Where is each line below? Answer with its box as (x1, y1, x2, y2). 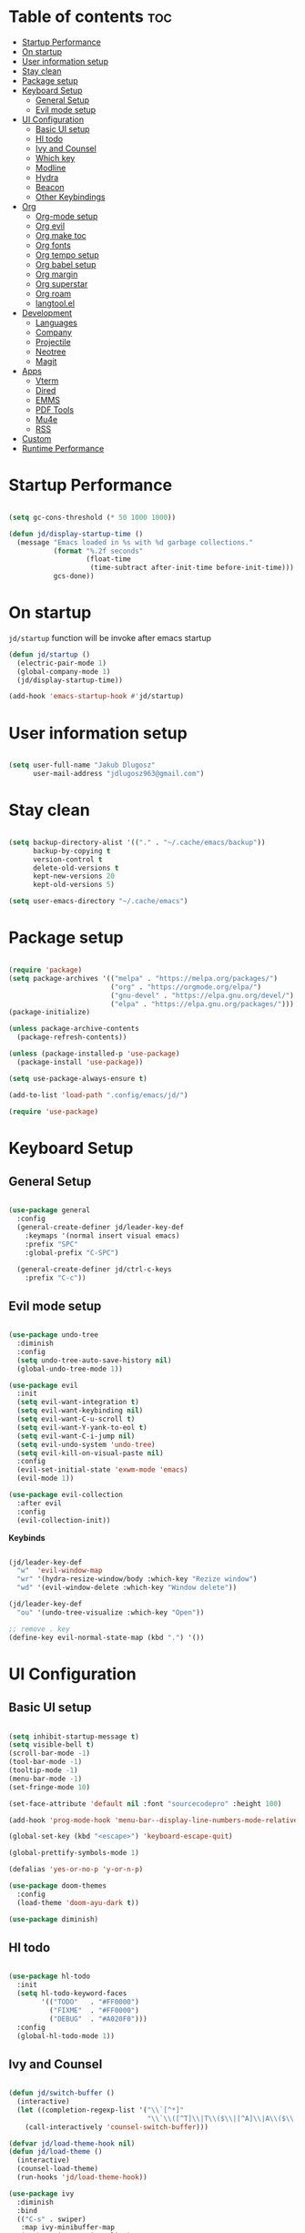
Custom (21, 433, 52, 444)
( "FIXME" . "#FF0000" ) (48, 2005, 140, 2014)
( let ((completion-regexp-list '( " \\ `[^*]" (16, 2106, 184, 2115)
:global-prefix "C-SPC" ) (25, 1248, 119, 1258)
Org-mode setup (35, 210, 98, 221)
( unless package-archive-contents (8, 1025, 140, 1034)
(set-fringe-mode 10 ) (8, 1782, 91, 1791)
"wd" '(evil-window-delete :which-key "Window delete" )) (16, 1583, 238, 1593)
